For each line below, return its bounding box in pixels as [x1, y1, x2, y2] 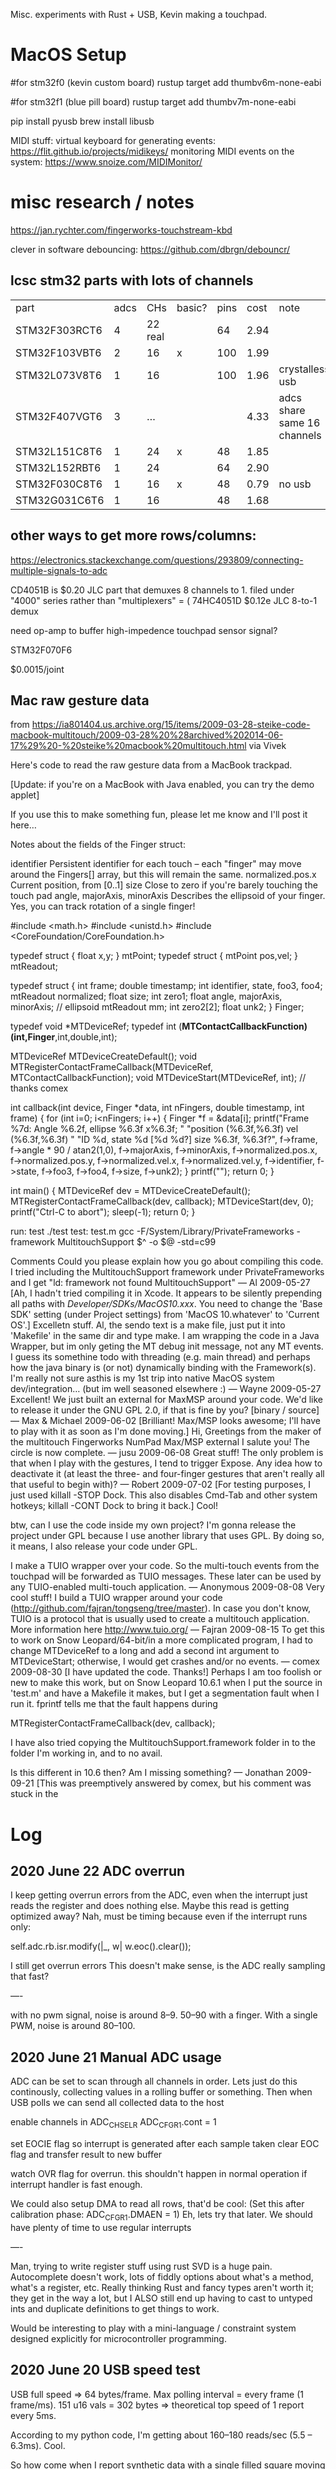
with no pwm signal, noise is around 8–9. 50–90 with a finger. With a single [10, 2009, 318, 2021]
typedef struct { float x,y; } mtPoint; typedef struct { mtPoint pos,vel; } [10, 950, 299, 962]
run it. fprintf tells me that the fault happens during [10, 1698, 218, 1710]
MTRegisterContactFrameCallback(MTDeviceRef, [10, 1061, 213, 1073]
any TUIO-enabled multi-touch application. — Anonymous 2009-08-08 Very [10, 1581, 325, 1593]
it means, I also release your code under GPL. [10, 1540, 198, 1553]
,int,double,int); [54, 1031, 118, 1043]
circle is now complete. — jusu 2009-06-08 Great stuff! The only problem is [10, 1447, 324, 1459]
